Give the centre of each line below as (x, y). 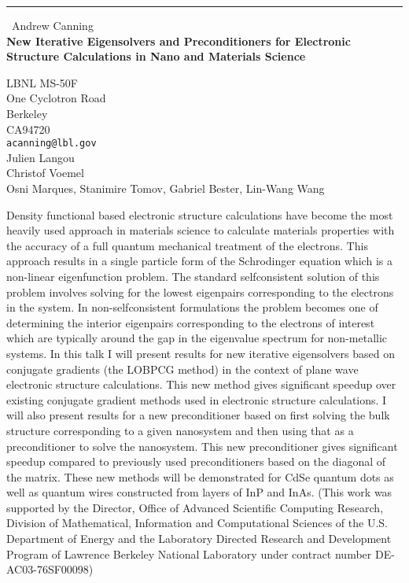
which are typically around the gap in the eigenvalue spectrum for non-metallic (197, 338)
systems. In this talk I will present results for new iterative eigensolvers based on (201, 353)
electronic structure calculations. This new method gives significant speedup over (201, 384)
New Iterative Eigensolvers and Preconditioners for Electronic (179, 41)
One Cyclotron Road (56, 98)
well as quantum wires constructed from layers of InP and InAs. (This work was (199, 492)
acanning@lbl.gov (52, 144)
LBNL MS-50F (42, 82)
